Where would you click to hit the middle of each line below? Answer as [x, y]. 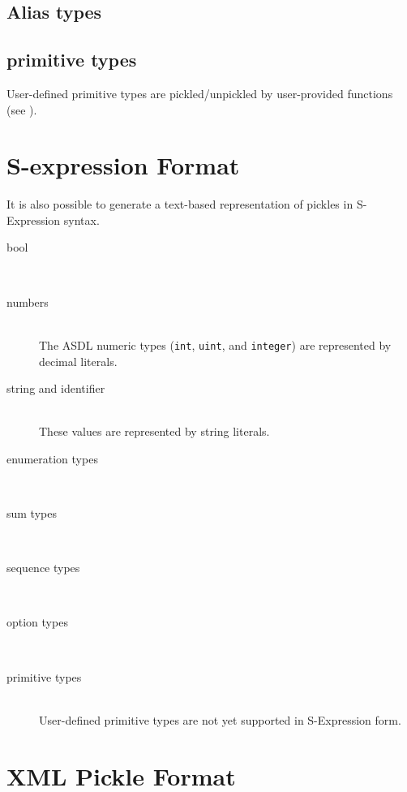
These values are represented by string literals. [154, 431]
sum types [32, 513]
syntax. [81, 220]
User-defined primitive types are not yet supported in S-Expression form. [220, 719]
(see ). [22, 109]
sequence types [43, 568]
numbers [28, 301]
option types [37, 622]
